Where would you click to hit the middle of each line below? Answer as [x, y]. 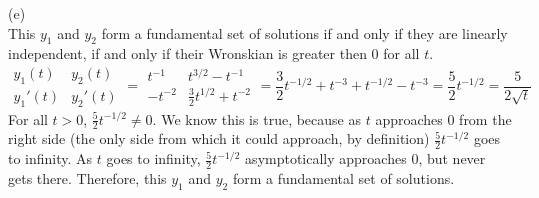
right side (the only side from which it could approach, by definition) [219, 138]
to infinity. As [50, 158]
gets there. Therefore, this [87, 178]
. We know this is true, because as [256, 118]
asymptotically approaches [326, 158]
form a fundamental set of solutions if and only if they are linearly [304, 32]
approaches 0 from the [443, 118]
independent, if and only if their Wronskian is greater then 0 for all [214, 53]
